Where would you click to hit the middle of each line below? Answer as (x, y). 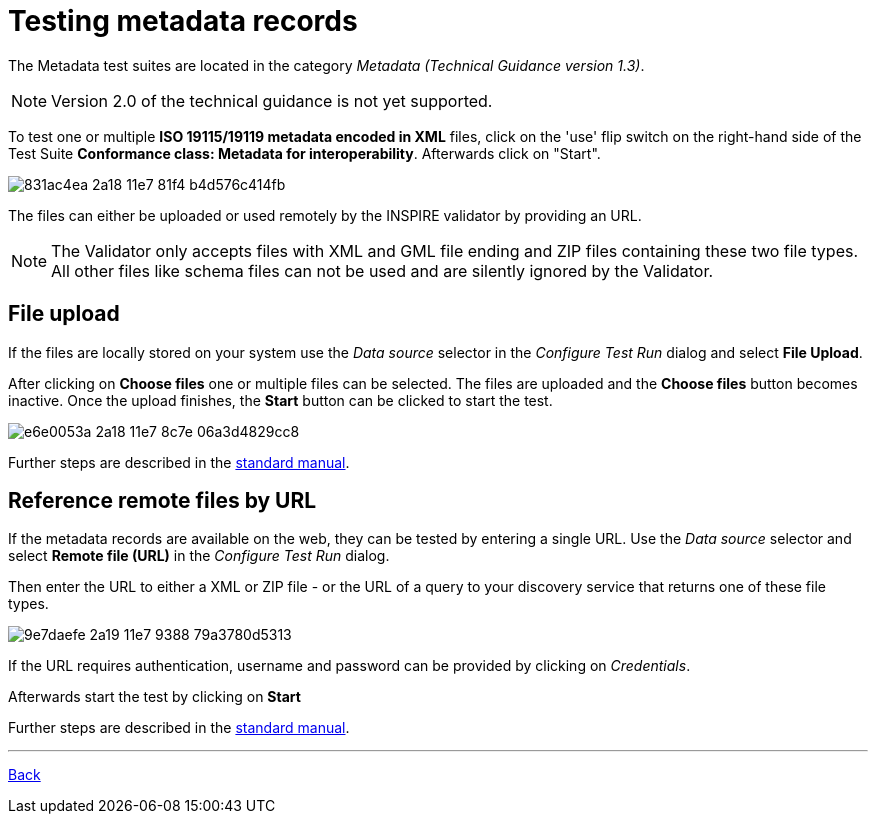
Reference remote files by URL (162, 501)
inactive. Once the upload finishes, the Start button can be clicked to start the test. (280, 400)
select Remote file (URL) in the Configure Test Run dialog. (199, 556)
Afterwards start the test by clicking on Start (154, 697)
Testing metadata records (183, 21)
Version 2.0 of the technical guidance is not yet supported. (272, 100)
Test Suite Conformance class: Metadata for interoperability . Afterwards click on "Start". (304, 153)
